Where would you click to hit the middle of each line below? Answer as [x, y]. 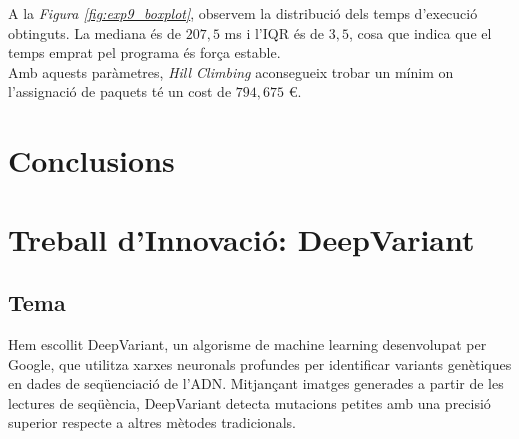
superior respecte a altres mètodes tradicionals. [152, 422]
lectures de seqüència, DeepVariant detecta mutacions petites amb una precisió [249, 402]
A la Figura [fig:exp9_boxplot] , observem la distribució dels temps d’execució [243, 13]
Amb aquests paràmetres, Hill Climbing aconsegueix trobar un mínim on [231, 71]
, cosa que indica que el [420, 32]
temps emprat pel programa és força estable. [144, 52]
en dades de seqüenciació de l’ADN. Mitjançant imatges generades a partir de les [256, 383]
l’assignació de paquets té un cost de [120, 91]
